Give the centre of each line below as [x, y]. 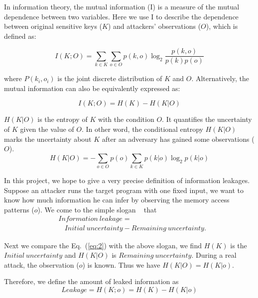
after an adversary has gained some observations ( [178, 139]
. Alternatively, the [220, 78]
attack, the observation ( [42, 264]
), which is [222, 26]
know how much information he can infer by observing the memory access [117, 200]
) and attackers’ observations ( [154, 26]
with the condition [126, 119]
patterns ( [19, 209]
